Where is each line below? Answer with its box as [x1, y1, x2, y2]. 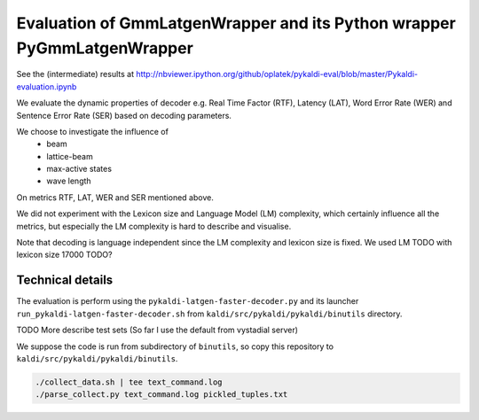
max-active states [46, 164, 113, 175]
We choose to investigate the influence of [16, 126, 169, 136]
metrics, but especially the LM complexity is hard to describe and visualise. [16, 221, 292, 231]
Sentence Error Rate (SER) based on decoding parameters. [16, 110, 232, 121]
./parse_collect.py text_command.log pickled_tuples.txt [35, 390, 288, 400]
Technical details [16, 273, 114, 288]
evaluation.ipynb [16, 81, 77, 92]
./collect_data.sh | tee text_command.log [35, 377, 223, 387]
